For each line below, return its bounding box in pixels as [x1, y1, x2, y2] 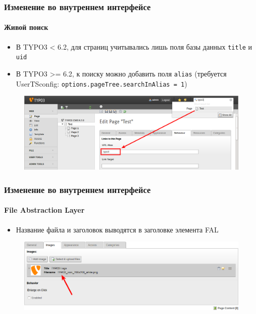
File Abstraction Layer [4, 205, 85, 215]
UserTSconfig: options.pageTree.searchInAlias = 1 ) [16, 78, 187, 89]
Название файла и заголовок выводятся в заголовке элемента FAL [16, 224, 219, 234]
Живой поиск [4, 22, 48, 32]
